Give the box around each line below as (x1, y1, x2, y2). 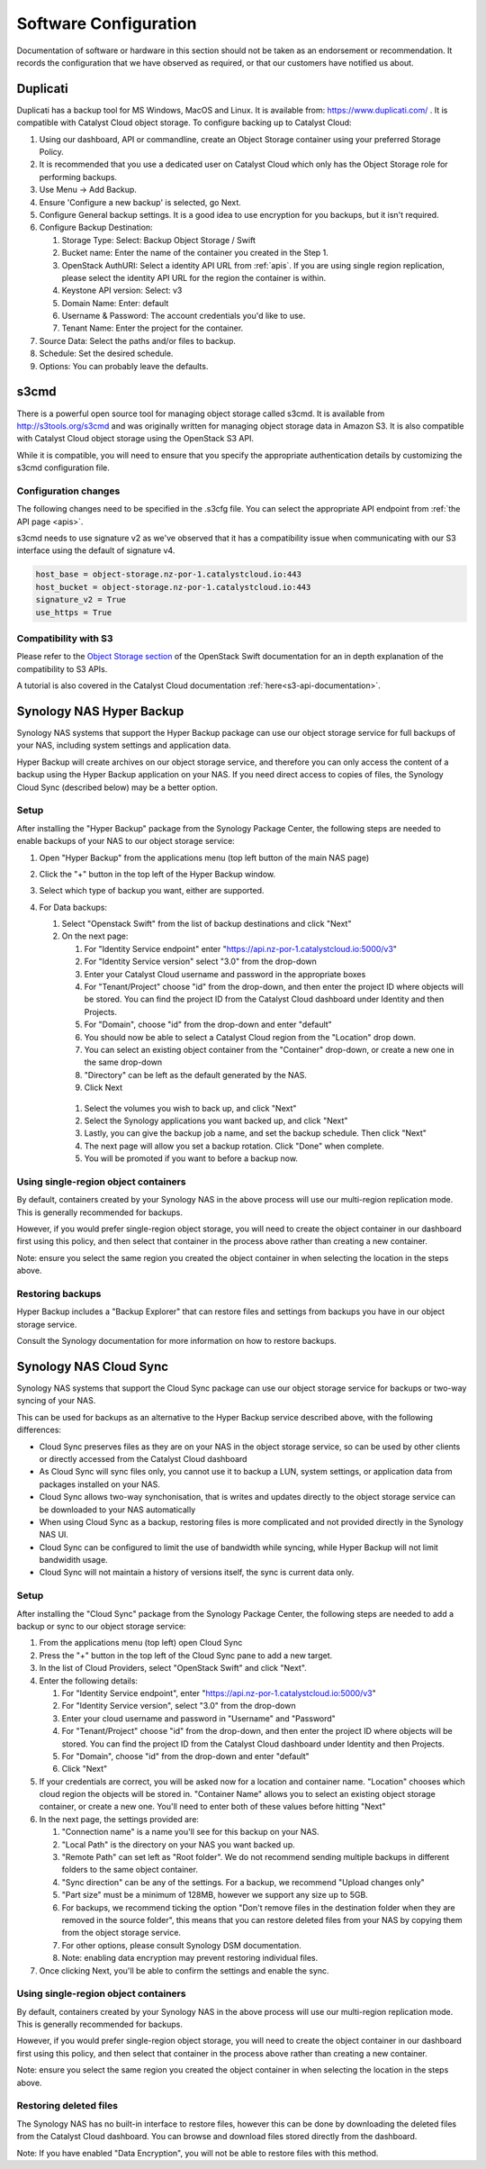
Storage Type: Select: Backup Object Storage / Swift (61, 234, 256, 245)
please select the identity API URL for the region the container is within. (61, 272, 327, 283)
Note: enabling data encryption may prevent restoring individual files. (61, 1953, 319, 1964)
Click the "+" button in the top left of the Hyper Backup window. (39, 868, 276, 879)
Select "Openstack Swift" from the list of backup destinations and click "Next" (61, 919, 352, 930)
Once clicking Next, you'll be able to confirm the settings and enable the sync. (39, 1965, 329, 1976)
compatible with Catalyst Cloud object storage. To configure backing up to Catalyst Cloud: (16, 117, 352, 128)
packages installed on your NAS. (39, 1478, 161, 1490)
